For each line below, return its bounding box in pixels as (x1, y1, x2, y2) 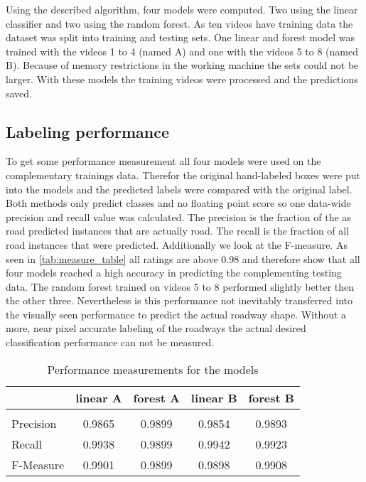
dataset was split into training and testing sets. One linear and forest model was (6, 30, 355, 45)
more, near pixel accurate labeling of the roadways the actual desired (6, 321, 306, 336)
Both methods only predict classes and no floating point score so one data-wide (6, 196, 351, 210)
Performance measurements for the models (47, 360, 259, 377)
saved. (6, 85, 33, 100)
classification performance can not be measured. (6, 335, 215, 350)
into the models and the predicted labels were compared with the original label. (6, 181, 352, 196)
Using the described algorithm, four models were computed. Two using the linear (6, 2, 358, 16)
